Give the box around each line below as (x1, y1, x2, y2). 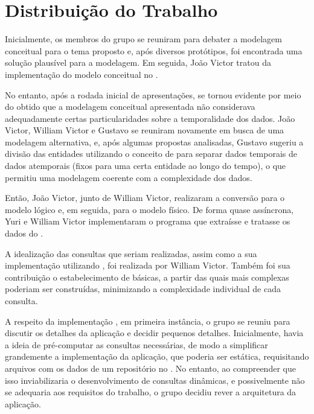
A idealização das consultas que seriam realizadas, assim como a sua (5, 247, 257, 260)
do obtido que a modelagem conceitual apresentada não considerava (5, 100, 255, 113)
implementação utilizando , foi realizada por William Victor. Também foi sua (5, 259, 290, 272)
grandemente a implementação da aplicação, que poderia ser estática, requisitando (5, 350, 309, 363)
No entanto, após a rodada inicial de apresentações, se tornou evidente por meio (5, 88, 301, 101)
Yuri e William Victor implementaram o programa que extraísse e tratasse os (5, 215, 290, 228)
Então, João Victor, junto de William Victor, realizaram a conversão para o (5, 191, 285, 204)
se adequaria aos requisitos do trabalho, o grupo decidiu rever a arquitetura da (5, 386, 296, 398)
